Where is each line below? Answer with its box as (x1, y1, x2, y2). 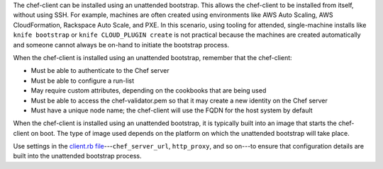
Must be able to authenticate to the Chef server (30, 66, 170, 75)
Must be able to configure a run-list (30, 76, 135, 85)
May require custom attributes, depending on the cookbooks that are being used (30, 86, 267, 95)
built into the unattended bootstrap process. (13, 152, 142, 161)
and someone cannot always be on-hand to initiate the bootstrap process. (13, 40, 230, 49)
